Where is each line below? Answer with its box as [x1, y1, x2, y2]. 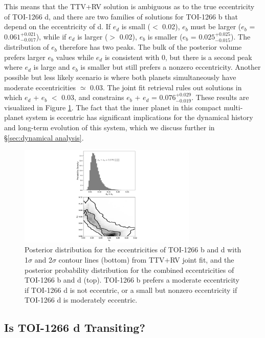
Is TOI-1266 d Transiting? [4, 320, 145, 335]
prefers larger [4, 51, 46, 62]
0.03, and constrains [61, 92, 124, 103]
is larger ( [77, 31, 108, 42]
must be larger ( [190, 21, 241, 32]
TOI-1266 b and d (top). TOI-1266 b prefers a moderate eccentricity [25, 274, 239, 285]
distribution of [4, 42, 49, 52]
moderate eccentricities [4, 82, 76, 92]
